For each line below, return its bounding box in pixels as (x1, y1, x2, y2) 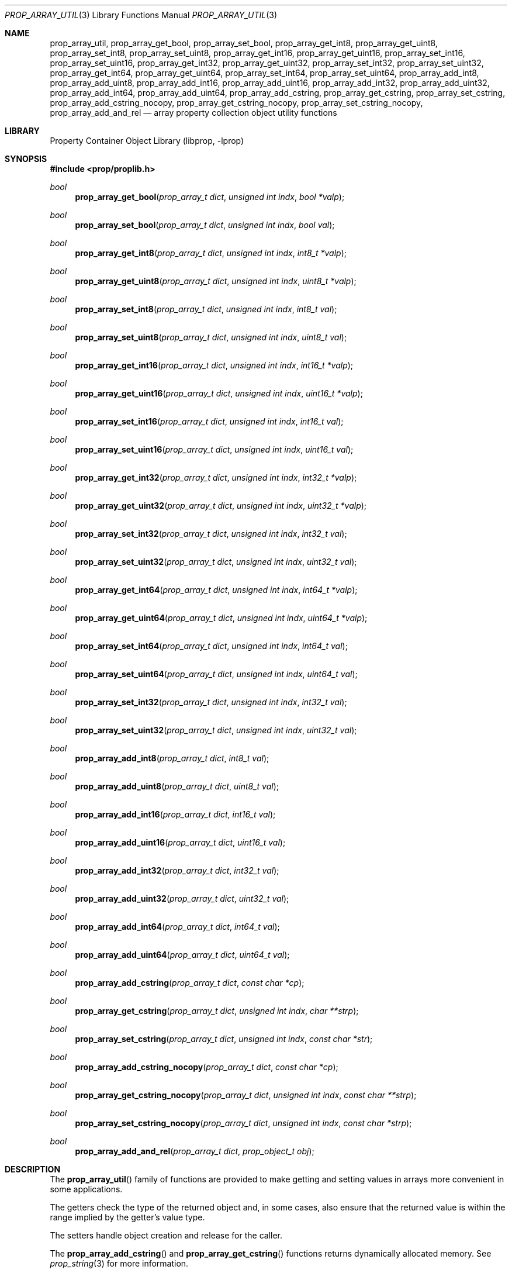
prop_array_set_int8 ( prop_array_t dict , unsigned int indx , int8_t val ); (75, 304, 337, 314)
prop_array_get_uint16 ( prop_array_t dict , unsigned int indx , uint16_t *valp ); (75, 388, 363, 398)
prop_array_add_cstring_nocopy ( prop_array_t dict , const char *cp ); (75, 1062, 338, 1072)
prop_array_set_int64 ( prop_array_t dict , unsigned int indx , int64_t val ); (75, 641, 348, 651)
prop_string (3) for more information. (50, 1258, 189, 1268)
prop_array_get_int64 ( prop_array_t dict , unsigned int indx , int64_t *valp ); (75, 585, 358, 595)
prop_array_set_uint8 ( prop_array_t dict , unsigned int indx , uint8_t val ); (75, 332, 347, 342)
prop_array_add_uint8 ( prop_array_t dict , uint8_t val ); (75, 781, 279, 791)
